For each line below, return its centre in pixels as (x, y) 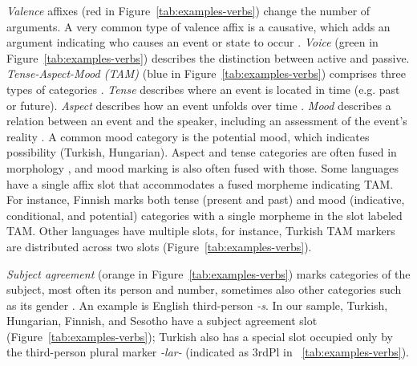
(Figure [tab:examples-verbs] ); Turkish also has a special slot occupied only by (200, 336)
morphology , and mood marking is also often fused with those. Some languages (202, 167)
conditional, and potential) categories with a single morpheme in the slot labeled (204, 215)
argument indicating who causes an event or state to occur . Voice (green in (192, 42)
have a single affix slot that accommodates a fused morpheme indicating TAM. (200, 183)
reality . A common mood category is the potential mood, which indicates (188, 136)
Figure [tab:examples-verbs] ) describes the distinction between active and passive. (208, 57)
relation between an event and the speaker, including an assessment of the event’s (207, 121)
